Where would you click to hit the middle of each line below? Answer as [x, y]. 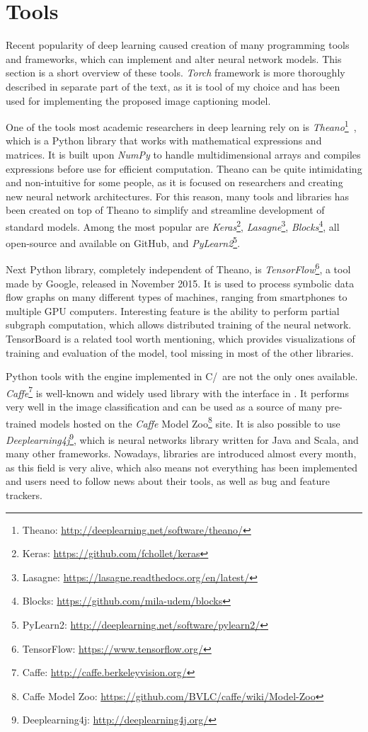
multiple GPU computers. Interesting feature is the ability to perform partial [173, 310]
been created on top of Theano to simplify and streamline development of [165, 210]
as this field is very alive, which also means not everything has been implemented [182, 467]
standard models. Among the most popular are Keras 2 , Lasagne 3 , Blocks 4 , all [173, 225]
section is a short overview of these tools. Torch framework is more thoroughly [176, 73]
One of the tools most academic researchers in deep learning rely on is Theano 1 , [181, 126]
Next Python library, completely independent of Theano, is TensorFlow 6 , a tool [178, 268]
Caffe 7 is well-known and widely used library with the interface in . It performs [177, 391]
